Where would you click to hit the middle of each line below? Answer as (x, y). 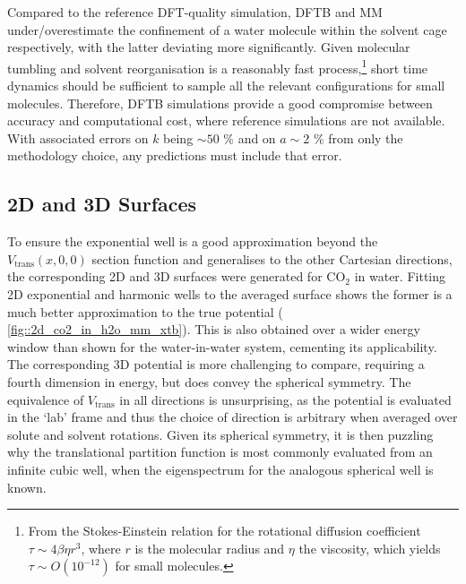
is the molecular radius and (210, 548)
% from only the (358, 137)
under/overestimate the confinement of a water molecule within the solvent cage (227, 29)
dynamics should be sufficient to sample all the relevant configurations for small (226, 86)
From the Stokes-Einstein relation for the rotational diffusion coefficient (224, 531)
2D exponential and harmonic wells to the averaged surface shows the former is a (230, 293)
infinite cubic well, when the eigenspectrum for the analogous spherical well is (220, 469)
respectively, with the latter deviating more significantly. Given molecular (209, 47)
